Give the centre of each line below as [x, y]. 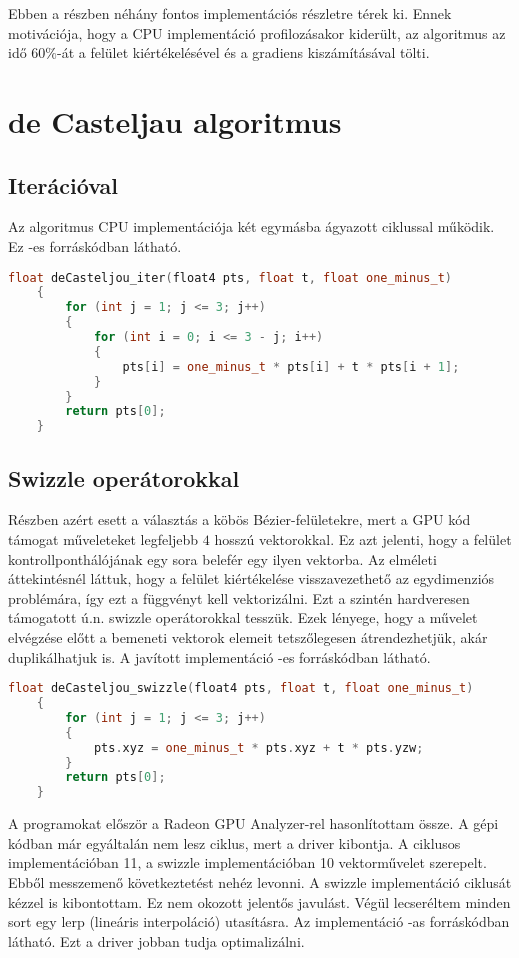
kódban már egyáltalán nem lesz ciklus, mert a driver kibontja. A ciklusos [234, 842]
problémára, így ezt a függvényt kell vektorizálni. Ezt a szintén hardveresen [239, 597]
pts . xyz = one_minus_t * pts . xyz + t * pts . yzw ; [258, 747]
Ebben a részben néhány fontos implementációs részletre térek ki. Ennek [230, 13]
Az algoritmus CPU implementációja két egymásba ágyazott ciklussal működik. [251, 226]
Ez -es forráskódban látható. [95, 245]
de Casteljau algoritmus [175, 120]
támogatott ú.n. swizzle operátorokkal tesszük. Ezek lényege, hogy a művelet [243, 617]
